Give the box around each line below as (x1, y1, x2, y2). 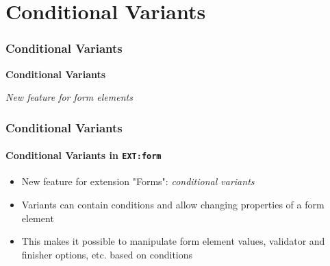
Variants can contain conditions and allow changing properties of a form (21, 197, 325, 212)
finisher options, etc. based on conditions (21, 247, 193, 261)
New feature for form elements (5, 90, 133, 104)
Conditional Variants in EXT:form (5, 148, 162, 162)
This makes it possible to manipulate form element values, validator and (21, 234, 325, 248)
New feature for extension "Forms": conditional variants (21, 174, 255, 189)
